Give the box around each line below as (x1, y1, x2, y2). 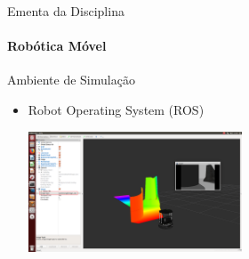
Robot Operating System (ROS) (28, 100, 205, 118)
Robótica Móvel (7, 36, 107, 55)
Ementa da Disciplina (7, 2, 124, 20)
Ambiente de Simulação (7, 70, 135, 89)
